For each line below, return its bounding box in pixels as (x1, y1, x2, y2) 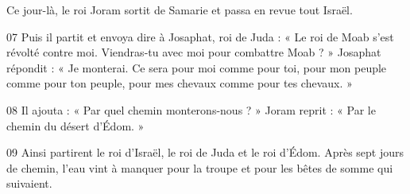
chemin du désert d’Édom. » (6, 117, 145, 134)
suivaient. (6, 175, 52, 192)
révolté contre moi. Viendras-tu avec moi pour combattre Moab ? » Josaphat (6, 44, 381, 60)
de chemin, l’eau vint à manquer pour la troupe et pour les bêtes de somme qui (6, 159, 393, 176)
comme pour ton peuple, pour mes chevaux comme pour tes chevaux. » (6, 75, 353, 91)
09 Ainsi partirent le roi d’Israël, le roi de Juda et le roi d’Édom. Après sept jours (6, 144, 404, 161)
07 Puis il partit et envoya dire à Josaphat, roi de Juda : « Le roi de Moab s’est (6, 28, 394, 45)
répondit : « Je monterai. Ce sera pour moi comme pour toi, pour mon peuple (6, 59, 387, 76)
